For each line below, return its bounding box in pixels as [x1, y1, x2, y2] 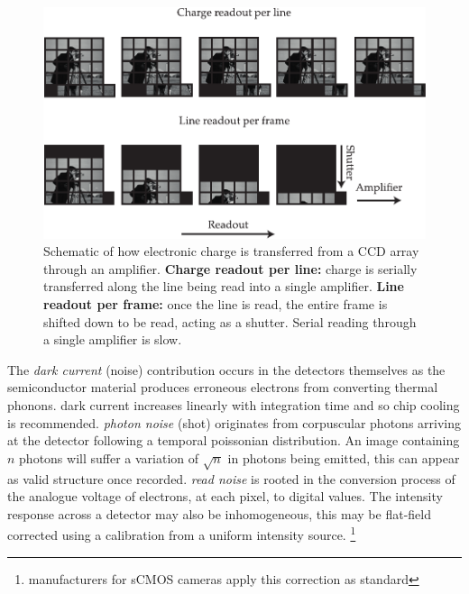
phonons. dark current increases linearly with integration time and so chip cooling [7, 395, 460, 414]
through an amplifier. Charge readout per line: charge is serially [43, 259, 418, 278]
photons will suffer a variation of [19, 448, 199, 467]
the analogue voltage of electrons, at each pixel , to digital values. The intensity [7, 487, 443, 506]
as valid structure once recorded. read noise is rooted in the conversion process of [7, 469, 455, 488]
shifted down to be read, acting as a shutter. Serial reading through [43, 312, 417, 331]
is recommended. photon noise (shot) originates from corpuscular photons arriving [7, 413, 461, 432]
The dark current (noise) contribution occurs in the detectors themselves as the [7, 360, 446, 379]
